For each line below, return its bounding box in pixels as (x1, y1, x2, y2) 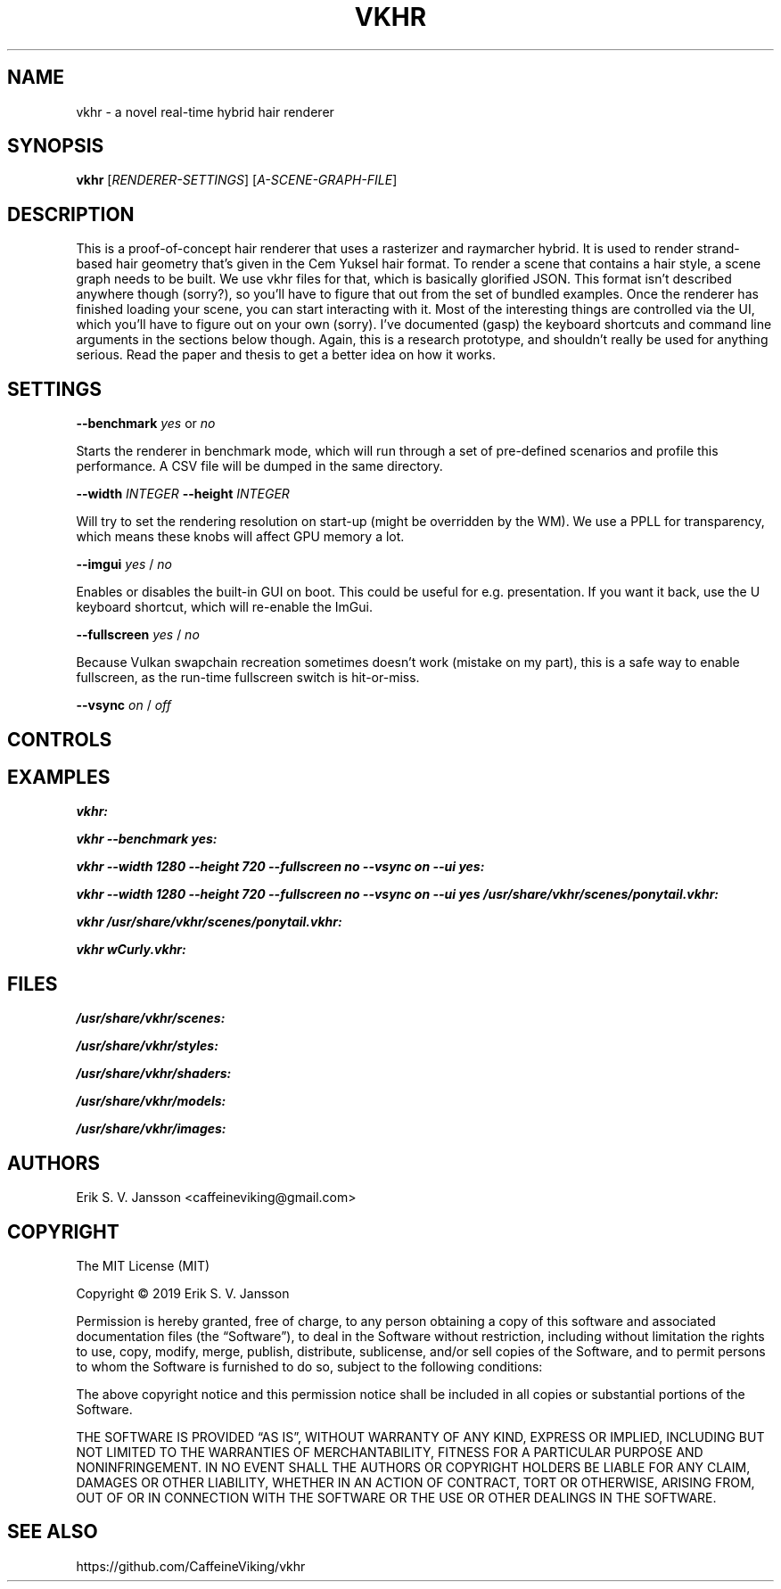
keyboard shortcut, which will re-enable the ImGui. (76, 599, 373, 615)
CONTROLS (7, 728, 112, 751)
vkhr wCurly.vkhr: (76, 942, 186, 958)
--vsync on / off (76, 697, 171, 713)
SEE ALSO (7, 1520, 98, 1544)
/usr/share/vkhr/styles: (76, 1038, 218, 1054)
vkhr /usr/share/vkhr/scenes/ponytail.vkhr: (76, 914, 342, 930)
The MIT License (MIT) (76, 1257, 210, 1273)
